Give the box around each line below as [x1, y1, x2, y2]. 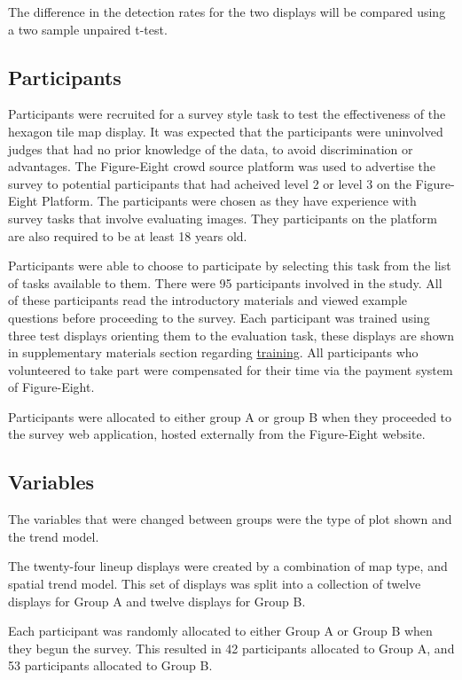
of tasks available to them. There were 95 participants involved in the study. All [8, 273, 442, 292]
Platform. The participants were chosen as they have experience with [41, 191, 417, 210]
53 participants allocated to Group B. [8, 656, 213, 675]
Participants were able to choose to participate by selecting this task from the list [8, 256, 451, 275]
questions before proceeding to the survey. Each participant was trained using [8, 308, 430, 326]
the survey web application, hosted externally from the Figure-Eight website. [8, 425, 426, 443]
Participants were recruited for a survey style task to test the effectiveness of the [8, 105, 446, 123]
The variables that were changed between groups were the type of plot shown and [8, 510, 452, 528]
